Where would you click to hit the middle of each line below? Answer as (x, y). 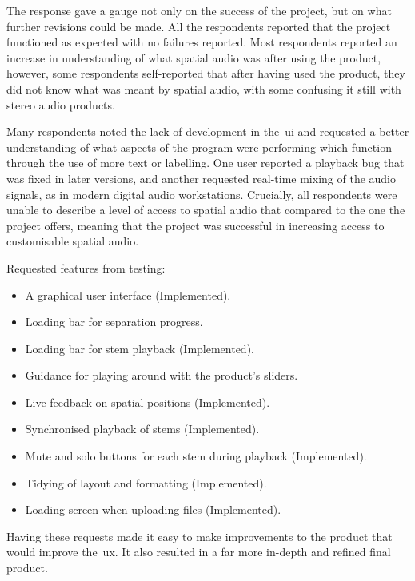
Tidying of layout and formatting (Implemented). (146, 482)
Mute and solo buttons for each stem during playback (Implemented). (196, 456)
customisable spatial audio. (73, 241)
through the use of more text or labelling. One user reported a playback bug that (206, 163)
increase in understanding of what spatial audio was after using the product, (194, 57)
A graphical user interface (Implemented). (128, 294)
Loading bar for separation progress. (114, 322)
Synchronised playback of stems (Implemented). (142, 429)
